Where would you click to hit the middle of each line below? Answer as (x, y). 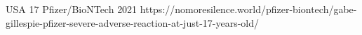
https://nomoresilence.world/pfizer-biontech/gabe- (248, 9)
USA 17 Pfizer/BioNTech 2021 (72, 9)
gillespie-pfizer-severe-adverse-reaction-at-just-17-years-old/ (133, 22)
